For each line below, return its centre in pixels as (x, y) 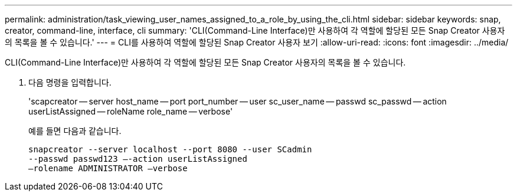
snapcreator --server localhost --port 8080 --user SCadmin (170, 149)
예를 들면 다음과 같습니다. (75, 131)
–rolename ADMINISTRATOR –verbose (108, 168)
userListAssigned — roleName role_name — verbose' (131, 111)
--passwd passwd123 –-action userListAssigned (138, 159)
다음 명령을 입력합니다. (70, 82)
